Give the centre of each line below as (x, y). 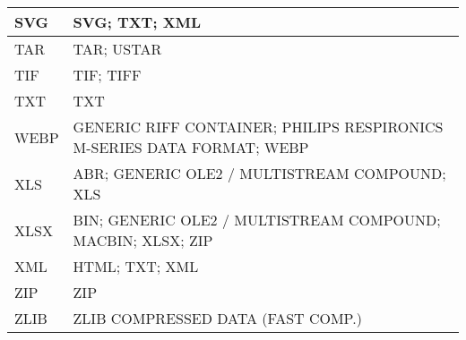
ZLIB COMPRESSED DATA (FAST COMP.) (217, 318)
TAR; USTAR (117, 49)
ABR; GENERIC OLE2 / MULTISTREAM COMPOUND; (259, 173)
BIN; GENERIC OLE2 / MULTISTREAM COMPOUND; (257, 220)
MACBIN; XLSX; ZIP (143, 240)
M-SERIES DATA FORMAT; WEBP (191, 147)
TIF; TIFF (107, 75)
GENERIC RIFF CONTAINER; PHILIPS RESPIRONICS (258, 127)
